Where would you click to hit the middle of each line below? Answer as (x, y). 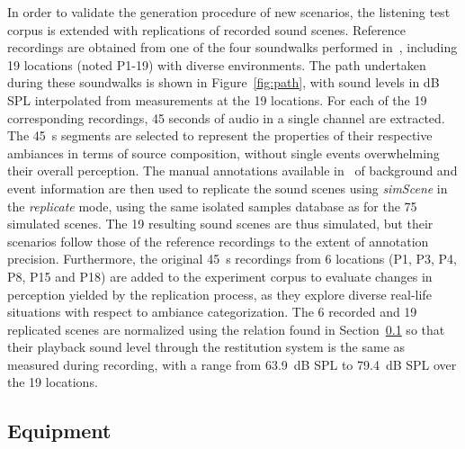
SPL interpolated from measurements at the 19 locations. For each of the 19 (217, 99)
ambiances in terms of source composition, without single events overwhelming (224, 153)
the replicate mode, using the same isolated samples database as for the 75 (212, 206)
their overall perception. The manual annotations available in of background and (232, 171)
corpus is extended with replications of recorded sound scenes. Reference (206, 29)
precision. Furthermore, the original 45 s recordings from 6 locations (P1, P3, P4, (232, 259)
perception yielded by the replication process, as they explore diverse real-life (219, 294)
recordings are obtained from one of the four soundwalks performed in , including (232, 47)
